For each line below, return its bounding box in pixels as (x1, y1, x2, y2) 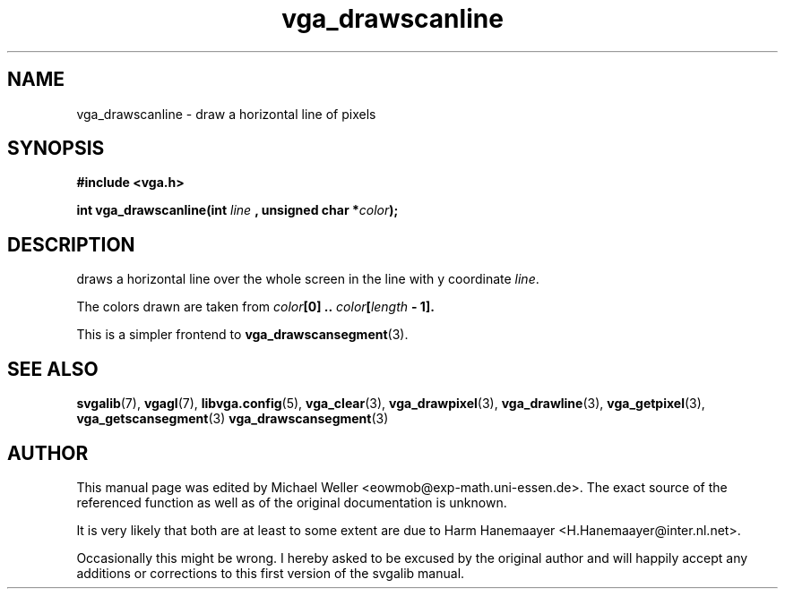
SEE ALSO (7, 357, 99, 380)
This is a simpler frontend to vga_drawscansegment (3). (76, 327, 409, 343)
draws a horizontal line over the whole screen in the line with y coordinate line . (76, 271, 539, 287)
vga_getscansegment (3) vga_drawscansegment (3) (76, 411, 389, 427)
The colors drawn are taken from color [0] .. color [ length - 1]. (76, 299, 435, 315)
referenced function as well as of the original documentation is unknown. (76, 494, 507, 510)
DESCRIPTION (7, 233, 135, 256)
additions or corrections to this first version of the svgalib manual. (76, 565, 465, 581)
